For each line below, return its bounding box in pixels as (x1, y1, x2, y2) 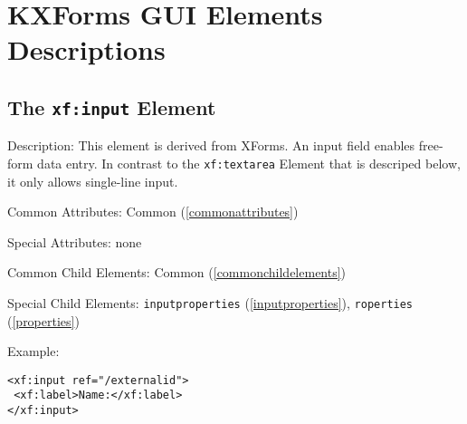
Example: (7, 342, 60, 361)
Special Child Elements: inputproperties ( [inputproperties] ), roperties (7, 293, 414, 312)
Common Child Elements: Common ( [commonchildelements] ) (7, 263, 347, 282)
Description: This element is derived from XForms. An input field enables (7, 136, 415, 155)
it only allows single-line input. (7, 171, 178, 190)
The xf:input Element (7, 92, 216, 120)
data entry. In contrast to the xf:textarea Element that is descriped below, (37, 153, 461, 172)
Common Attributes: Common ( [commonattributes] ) (7, 202, 299, 221)
